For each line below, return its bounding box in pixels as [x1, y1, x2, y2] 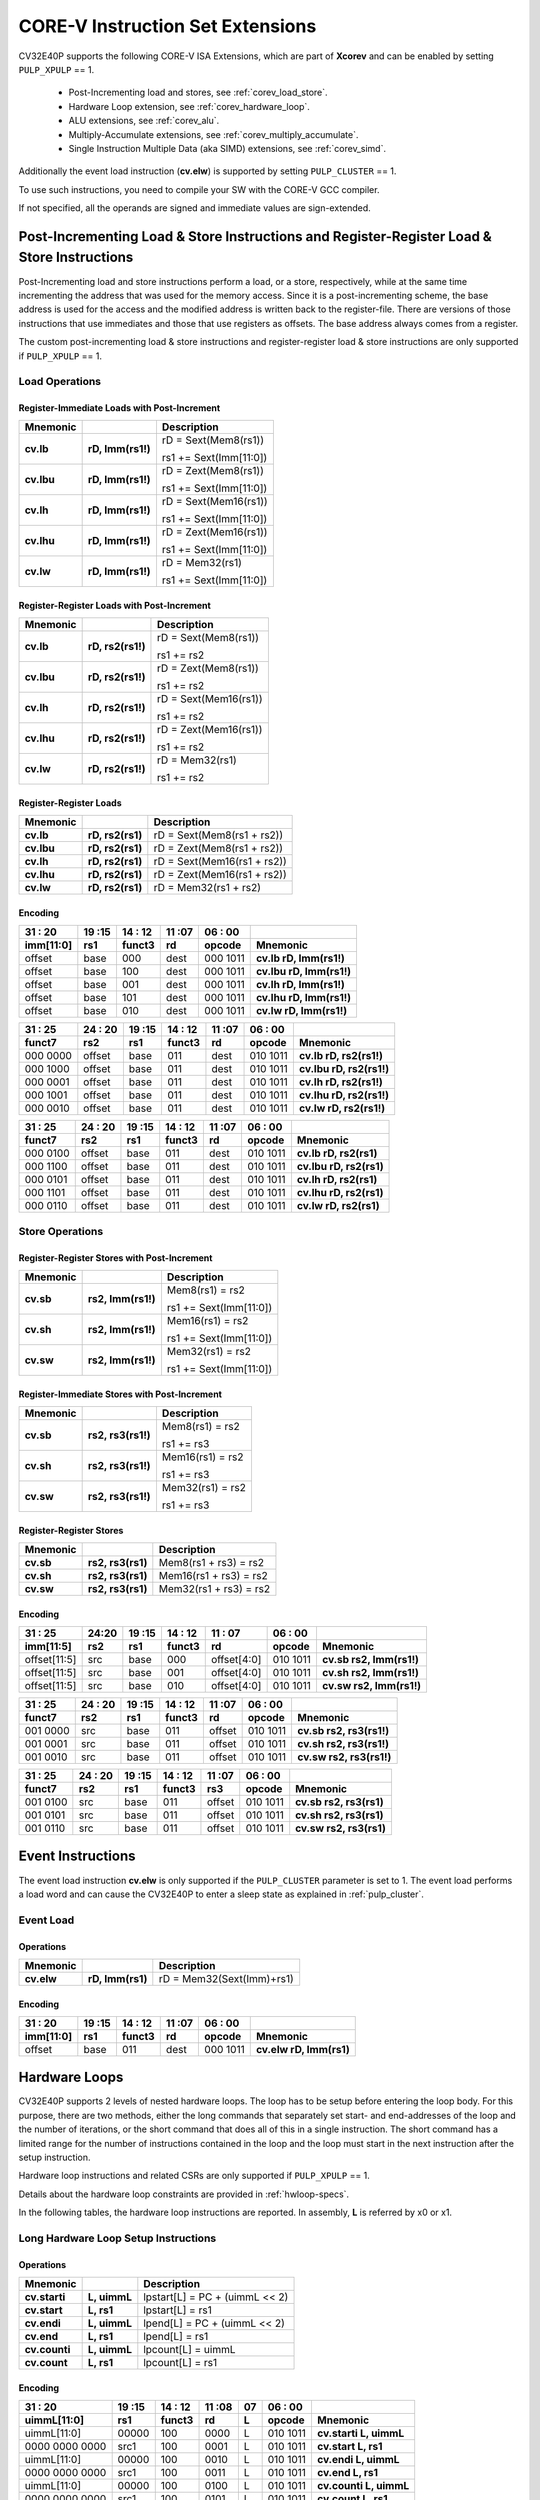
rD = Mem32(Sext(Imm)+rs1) [158, 1971, 294, 1985]
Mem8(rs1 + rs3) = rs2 [158, 1556, 265, 1570]
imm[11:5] [24, 1640, 72, 1654]
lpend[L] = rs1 [143, 2330, 209, 2344]
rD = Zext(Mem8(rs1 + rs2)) [153, 841, 284, 855]
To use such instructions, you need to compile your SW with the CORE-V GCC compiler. [18, 183, 380, 195]
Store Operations [18, 1224, 104, 1238]
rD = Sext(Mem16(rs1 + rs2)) [153, 855, 287, 869]
